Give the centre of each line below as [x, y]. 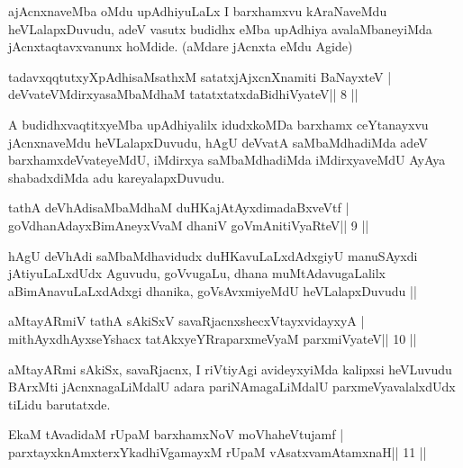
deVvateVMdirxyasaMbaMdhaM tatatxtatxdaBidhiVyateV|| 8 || [183, 94]
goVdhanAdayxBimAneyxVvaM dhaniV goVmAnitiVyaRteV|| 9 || [189, 225]
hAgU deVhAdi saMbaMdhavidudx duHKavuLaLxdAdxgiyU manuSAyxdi [213, 255]
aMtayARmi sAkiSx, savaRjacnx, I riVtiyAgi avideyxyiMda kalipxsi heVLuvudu [230, 369]
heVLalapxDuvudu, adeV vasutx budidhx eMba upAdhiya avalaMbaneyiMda [220, 28]
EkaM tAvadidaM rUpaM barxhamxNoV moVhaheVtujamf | [176, 434]
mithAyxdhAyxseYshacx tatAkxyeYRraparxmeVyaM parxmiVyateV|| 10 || [213, 338]
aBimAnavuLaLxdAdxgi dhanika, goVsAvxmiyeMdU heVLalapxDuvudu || [213, 290]
